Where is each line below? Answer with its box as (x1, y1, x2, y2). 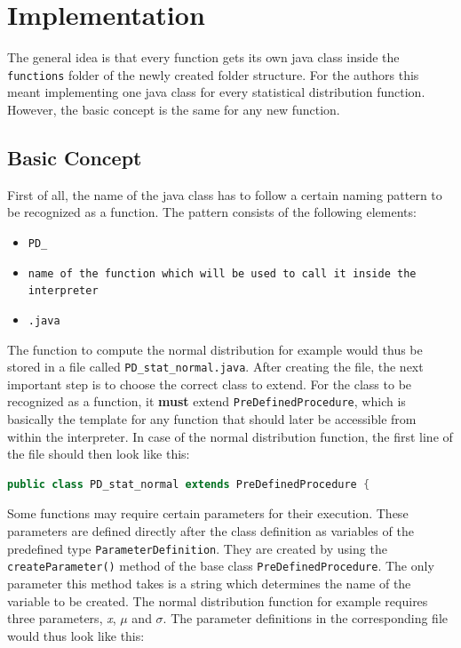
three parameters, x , (7, 609, 116, 628)
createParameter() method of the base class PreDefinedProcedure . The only (7, 556, 434, 575)
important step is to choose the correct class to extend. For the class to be (7, 374, 412, 393)
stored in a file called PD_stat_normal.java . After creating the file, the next (7, 357, 424, 376)
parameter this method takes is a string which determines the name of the (7, 573, 411, 592)
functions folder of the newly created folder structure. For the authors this (7, 65, 419, 84)
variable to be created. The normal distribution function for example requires (7, 591, 428, 610)
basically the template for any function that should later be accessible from (7, 410, 417, 428)
